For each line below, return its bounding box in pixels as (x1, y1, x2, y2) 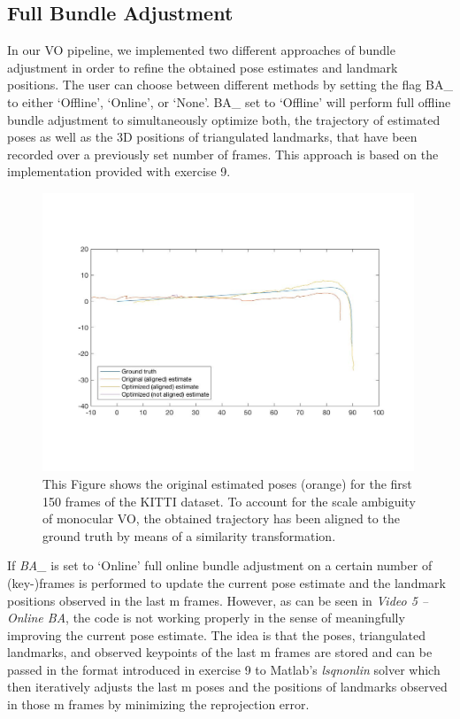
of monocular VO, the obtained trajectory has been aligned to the (42, 509, 400, 528)
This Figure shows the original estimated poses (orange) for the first (42, 474, 412, 492)
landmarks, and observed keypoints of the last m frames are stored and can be (7, 643, 433, 661)
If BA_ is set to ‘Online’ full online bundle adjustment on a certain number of (7, 556, 433, 575)
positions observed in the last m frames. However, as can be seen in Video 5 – (7, 591, 429, 609)
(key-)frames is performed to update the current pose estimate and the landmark (7, 573, 446, 591)
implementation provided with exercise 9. (7, 162, 231, 181)
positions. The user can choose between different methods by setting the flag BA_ (7, 75, 453, 94)
